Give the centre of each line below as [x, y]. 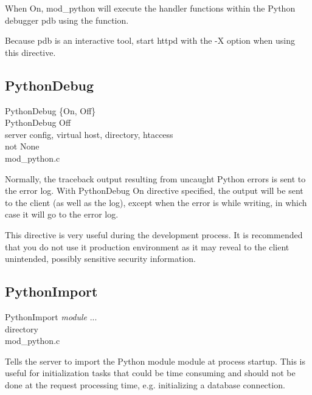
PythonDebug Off [38, 122]
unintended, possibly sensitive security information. [100, 259]
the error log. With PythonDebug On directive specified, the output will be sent [154, 191]
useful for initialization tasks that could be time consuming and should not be [150, 373]
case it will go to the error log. [62, 214]
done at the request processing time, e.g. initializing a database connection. [145, 384]
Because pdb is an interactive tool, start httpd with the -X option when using [150, 40]
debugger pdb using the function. [67, 20]
